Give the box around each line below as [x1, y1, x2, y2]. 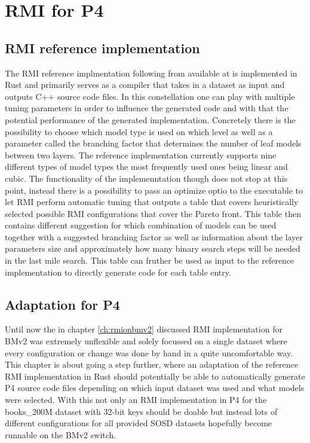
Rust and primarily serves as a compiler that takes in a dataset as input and [5, 78, 285, 91]
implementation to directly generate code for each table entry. [5, 265, 231, 278]
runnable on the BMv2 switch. [5, 428, 116, 441]
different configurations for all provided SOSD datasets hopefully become [5, 417, 272, 429]
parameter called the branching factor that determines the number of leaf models [5, 137, 302, 149]
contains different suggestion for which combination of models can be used [5, 219, 277, 231]
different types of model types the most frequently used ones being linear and [5, 160, 288, 173]
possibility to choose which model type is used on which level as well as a [5, 125, 273, 138]
